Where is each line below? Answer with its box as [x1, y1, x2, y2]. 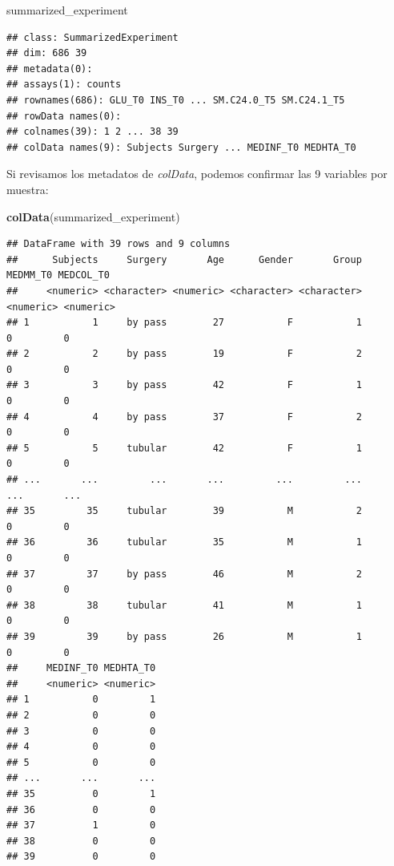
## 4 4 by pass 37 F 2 [6, 411, 362, 423]
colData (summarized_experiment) [6, 208, 180, 225]
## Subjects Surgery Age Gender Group [6, 253, 362, 265]
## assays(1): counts [6, 79, 122, 91]
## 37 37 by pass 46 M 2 [6, 568, 362, 580]
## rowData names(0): [6, 110, 122, 122]
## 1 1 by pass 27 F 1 [6, 317, 362, 329]
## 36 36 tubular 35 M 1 [6, 536, 362, 548]
